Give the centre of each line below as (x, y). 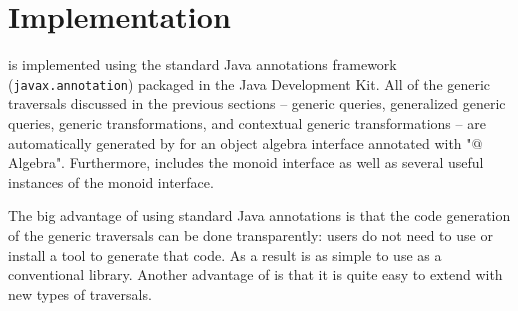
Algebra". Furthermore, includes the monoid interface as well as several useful (246, 162)
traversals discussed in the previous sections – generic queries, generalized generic (257, 103)
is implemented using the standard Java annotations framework (202, 64)
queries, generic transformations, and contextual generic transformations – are (247, 122)
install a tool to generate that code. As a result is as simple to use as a (225, 254)
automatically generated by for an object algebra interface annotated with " (240, 142)
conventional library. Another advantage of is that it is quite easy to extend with (255, 274)
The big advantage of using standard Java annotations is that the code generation (259, 215)
